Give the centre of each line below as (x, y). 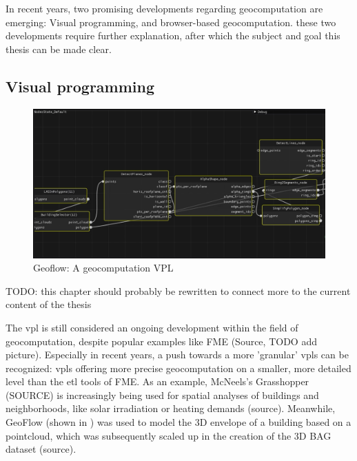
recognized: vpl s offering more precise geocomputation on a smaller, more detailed (178, 368)
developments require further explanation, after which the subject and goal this (173, 35)
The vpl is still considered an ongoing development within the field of (152, 327)
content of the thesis (49, 304)
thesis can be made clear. (59, 49)
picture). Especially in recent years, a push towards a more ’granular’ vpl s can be (177, 355)
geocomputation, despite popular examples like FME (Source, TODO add (161, 341)
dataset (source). (41, 449)
